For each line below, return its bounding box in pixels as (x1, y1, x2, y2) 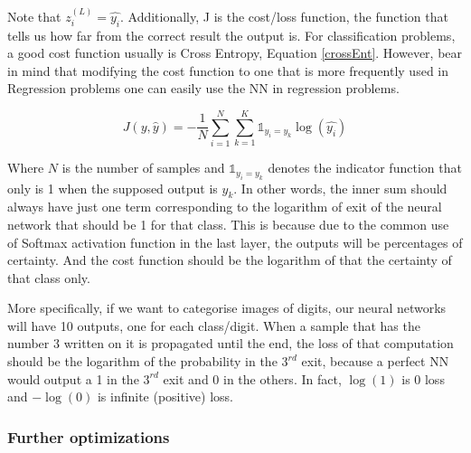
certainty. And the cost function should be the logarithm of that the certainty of (7, 250, 452, 269)
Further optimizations (7, 425, 170, 448)
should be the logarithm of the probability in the (7, 352, 278, 371)
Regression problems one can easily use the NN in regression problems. (7, 79, 400, 98)
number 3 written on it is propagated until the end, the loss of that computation (7, 334, 454, 353)
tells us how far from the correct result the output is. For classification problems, (7, 25, 456, 44)
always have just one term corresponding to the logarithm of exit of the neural (7, 197, 442, 216)
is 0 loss (401, 369, 445, 388)
